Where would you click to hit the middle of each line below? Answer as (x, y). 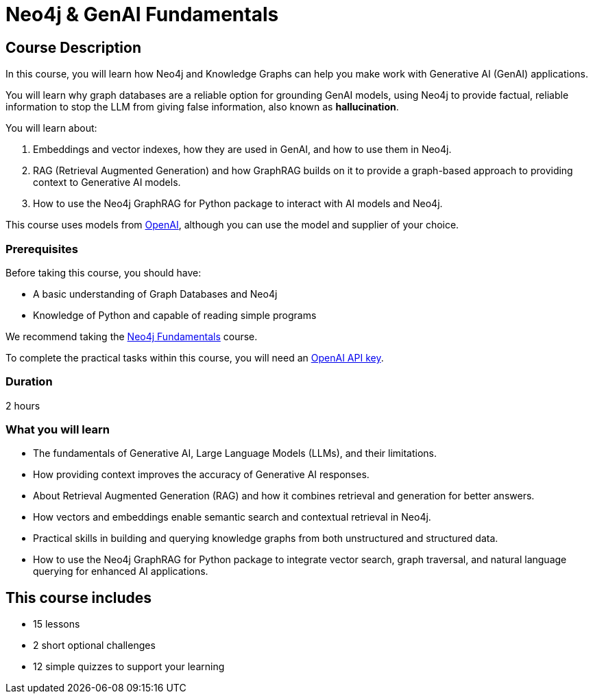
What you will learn (58, 430)
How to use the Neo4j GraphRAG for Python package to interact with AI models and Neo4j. (238, 204)
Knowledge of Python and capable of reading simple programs (175, 315)
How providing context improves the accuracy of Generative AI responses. (201, 475)
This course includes (79, 597)
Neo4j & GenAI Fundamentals (142, 14)
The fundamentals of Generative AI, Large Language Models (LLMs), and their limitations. (235, 453)
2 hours (23, 405)
